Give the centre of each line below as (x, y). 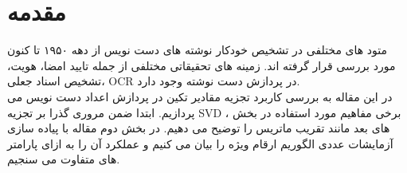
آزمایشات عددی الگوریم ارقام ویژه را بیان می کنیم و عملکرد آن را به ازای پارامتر (200, 143)
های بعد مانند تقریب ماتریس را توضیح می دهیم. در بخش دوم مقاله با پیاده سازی (199, 128)
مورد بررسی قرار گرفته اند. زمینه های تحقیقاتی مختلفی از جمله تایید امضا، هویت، (202, 65)
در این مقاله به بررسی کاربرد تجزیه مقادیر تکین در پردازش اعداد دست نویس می (200, 96)
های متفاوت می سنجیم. (64, 159)
